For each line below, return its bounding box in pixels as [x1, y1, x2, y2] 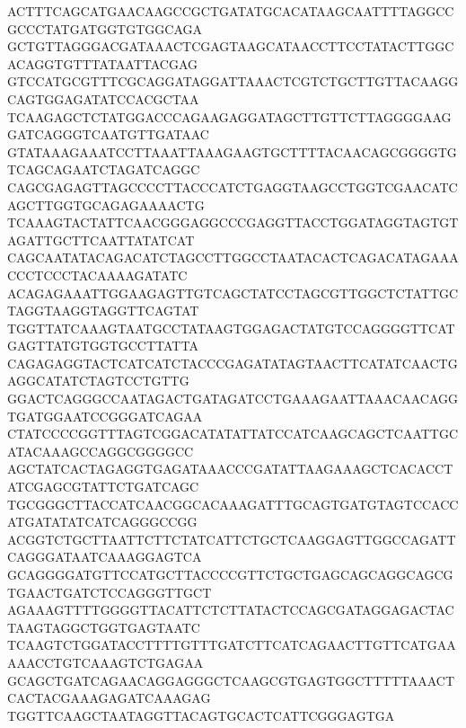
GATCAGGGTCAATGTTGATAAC [7, 125, 209, 144]
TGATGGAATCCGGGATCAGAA [7, 406, 203, 425]
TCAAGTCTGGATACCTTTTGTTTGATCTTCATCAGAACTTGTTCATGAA [7, 635, 456, 654]
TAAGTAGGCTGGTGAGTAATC [7, 617, 200, 636]
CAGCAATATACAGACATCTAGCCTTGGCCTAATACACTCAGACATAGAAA [7, 248, 459, 267]
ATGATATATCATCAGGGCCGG [7, 512, 198, 531]
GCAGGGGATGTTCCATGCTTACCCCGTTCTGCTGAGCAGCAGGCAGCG [7, 565, 453, 583]
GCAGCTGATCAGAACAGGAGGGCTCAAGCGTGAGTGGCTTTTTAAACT [7, 670, 455, 689]
